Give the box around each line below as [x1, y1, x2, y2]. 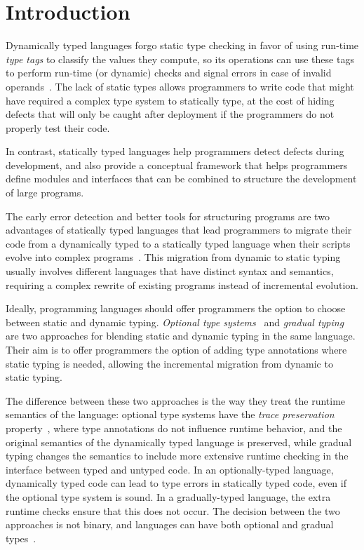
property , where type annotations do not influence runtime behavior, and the [6, 420, 342, 435]
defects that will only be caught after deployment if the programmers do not [6, 107, 335, 121]
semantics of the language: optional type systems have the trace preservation [6, 407, 335, 422]
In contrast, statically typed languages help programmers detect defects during [6, 144, 344, 159]
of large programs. [6, 185, 84, 200]
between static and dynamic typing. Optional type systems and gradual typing [6, 314, 344, 329]
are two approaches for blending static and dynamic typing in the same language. [6, 328, 356, 343]
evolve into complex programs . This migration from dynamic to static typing [6, 250, 341, 264]
